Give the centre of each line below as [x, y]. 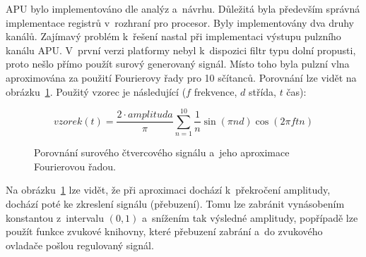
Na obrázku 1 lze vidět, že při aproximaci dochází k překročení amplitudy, [168, 190]
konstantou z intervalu [55, 217]
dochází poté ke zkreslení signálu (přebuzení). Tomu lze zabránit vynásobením [175, 204]
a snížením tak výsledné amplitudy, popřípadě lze [250, 217]
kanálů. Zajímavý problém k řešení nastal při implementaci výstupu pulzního [173, 36]
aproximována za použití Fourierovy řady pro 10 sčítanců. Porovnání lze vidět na [181, 77]
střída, [262, 91]
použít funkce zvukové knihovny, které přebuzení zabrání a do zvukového [164, 231]
